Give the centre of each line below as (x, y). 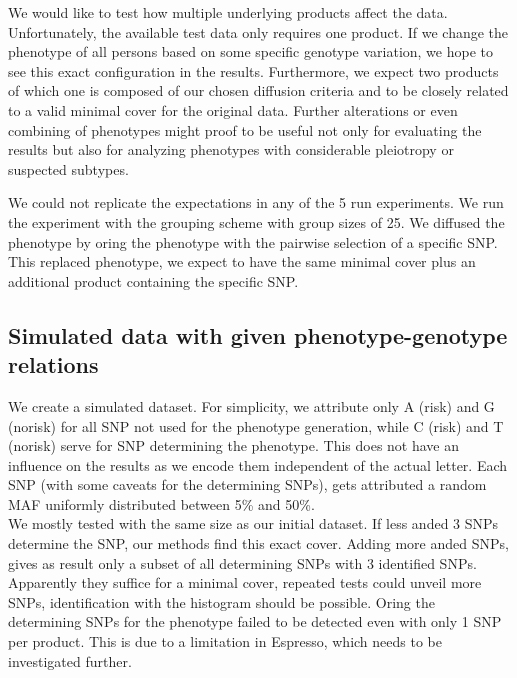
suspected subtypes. (68, 168)
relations (53, 364)
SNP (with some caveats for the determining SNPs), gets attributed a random (247, 484)
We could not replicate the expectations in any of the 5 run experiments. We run (256, 202)
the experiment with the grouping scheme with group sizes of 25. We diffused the (256, 221)
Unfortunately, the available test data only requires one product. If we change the (258, 31)
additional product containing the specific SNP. (153, 280)
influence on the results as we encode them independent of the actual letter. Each (258, 464)
